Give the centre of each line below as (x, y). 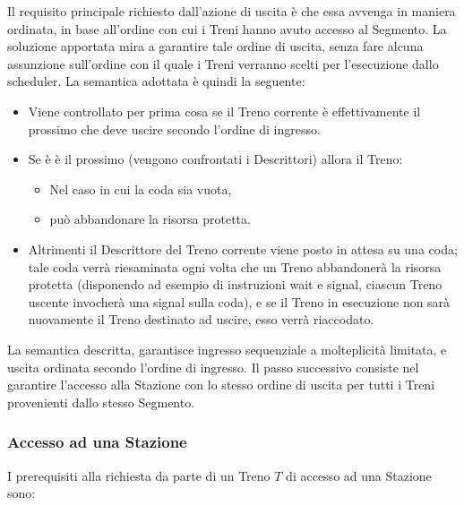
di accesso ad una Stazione (359, 475)
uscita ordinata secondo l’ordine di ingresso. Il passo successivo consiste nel (213, 367)
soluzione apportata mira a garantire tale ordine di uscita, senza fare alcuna (215, 46)
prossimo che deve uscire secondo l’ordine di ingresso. (174, 128)
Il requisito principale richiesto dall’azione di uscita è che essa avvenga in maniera (232, 11)
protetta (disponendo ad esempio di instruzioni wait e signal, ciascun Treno (235, 284)
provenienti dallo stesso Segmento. (101, 402)
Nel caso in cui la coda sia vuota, (141, 188)
